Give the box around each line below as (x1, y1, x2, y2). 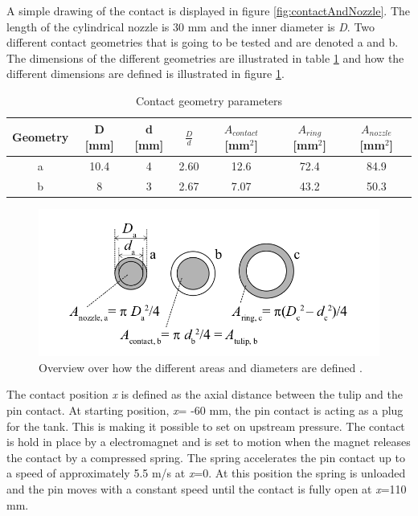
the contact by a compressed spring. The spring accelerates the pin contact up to (6, 448, 405, 465)
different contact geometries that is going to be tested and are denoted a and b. (6, 34, 399, 51)
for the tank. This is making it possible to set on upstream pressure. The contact (6, 417, 405, 434)
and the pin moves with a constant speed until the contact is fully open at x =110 (6, 480, 407, 497)
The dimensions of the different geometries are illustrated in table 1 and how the (6, 49, 404, 66)
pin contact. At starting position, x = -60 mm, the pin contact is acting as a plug (6, 401, 404, 418)
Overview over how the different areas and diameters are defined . (39, 358, 363, 375)
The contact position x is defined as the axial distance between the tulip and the (6, 386, 403, 403)
